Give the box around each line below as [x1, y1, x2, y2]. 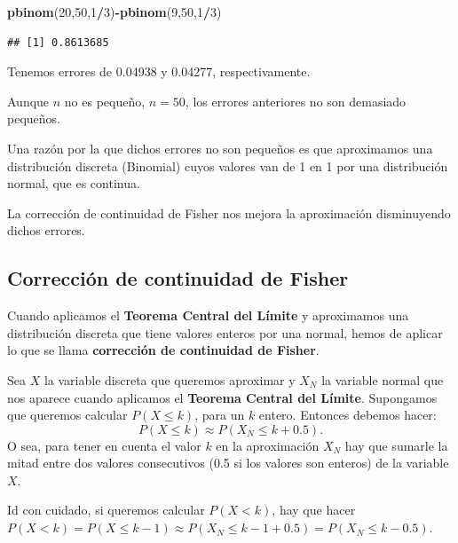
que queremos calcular [7, 405, 128, 424]
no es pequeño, [64, 91, 146, 110]
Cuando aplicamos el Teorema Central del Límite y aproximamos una [7, 306, 409, 325]
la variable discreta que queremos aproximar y [43, 370, 296, 389]
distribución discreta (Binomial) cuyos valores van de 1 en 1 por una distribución [7, 156, 448, 175]
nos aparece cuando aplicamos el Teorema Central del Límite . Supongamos [7, 388, 438, 406]
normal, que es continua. [7, 174, 140, 193]
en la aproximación [216, 436, 320, 454]
